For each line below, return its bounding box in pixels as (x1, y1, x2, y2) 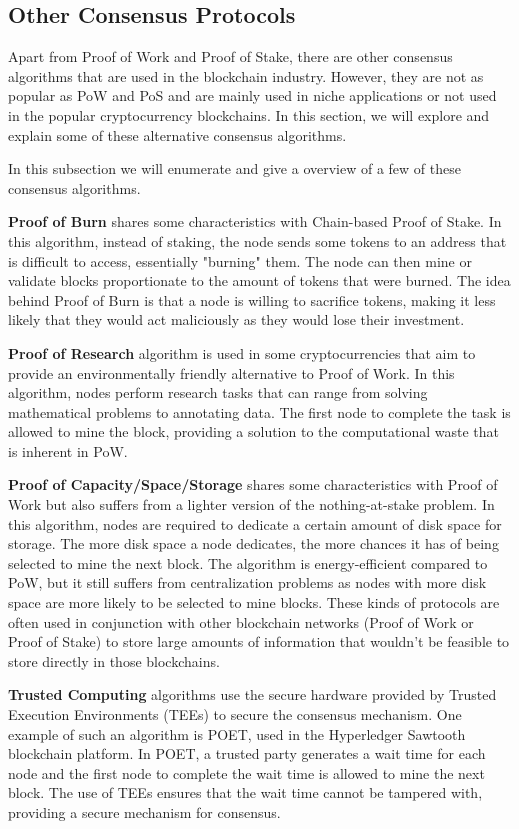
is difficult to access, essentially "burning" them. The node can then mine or (8, 250, 472, 271)
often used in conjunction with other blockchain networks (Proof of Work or (8, 611, 474, 632)
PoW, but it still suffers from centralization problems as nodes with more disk (8, 572, 487, 593)
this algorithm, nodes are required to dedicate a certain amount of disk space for (8, 513, 502, 534)
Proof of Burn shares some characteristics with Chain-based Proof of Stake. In (8, 211, 502, 232)
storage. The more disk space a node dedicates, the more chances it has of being (8, 533, 499, 554)
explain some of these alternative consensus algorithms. (8, 124, 347, 145)
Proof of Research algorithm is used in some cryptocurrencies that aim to (8, 342, 476, 363)
